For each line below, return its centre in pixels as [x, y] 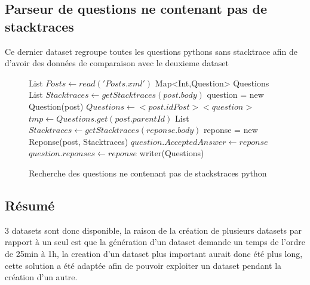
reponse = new [231, 130]
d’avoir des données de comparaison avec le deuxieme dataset [117, 63]
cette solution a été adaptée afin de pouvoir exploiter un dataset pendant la [143, 265]
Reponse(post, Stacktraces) [79, 141]
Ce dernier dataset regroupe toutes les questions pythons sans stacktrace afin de [151, 51]
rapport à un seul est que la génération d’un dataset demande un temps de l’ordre [155, 242]
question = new [235, 95]
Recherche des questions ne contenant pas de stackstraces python [148, 173]
